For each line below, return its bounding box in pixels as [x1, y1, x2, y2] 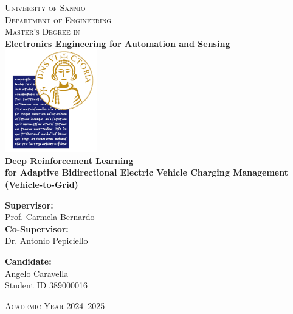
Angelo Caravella [5, 266, 69, 279]
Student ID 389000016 [5, 279, 88, 291]
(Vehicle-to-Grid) [5, 178, 78, 191]
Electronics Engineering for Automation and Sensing [5, 37, 230, 49]
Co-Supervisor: [5, 222, 69, 235]
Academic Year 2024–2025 [5, 299, 105, 312]
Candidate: [5, 255, 52, 268]
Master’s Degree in [5, 25, 80, 38]
